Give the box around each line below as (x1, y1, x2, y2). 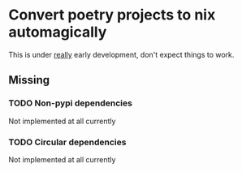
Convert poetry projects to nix (8, 6, 216, 24)
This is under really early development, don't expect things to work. (8, 49, 235, 59)
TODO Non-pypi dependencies (8, 97, 132, 109)
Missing (8, 73, 50, 87)
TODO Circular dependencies (8, 136, 127, 148)
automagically (8, 23, 107, 41)
